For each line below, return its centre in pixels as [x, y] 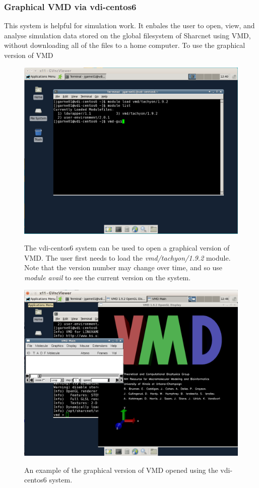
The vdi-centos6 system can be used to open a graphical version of [127, 248]
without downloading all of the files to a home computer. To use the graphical [125, 45]
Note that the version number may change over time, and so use [123, 267]
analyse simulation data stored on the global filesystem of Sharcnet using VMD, [127, 35]
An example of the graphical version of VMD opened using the [121, 470]
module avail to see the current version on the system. [108, 277]
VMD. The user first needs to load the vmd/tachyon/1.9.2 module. [127, 257]
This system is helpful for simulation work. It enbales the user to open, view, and [129, 25]
